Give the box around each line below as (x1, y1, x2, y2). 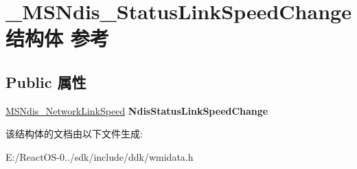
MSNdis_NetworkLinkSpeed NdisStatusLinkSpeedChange (5, 103, 268, 117)
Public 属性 (5, 71, 87, 92)
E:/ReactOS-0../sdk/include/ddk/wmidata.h (5, 149, 194, 164)
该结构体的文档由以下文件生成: (5, 126, 143, 141)
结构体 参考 (5, 24, 109, 52)
